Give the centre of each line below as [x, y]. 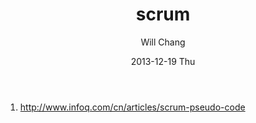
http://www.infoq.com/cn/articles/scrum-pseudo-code [132, 107]
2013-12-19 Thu [163, 61]
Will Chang [163, 42]
